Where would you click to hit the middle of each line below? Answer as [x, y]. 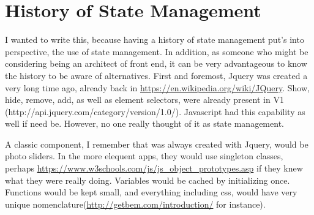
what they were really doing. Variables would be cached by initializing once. [148, 180]
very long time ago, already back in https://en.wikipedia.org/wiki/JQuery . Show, [157, 87]
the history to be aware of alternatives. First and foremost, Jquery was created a [156, 75]
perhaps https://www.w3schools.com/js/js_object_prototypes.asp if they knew [154, 168]
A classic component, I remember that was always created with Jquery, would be [157, 144]
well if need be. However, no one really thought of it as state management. [144, 123]
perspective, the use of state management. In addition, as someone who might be [157, 51]
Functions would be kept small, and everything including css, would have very [151, 192]
